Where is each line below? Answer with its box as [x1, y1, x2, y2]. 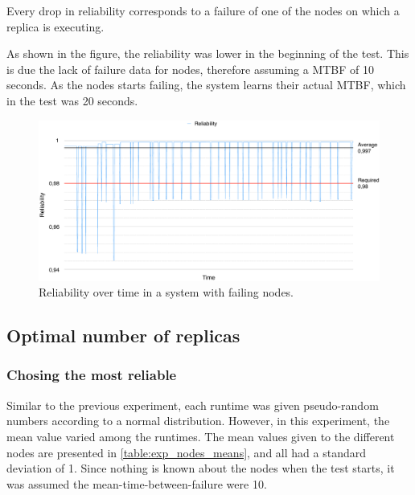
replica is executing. [6, 18, 105, 35]
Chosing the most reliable [6, 365, 177, 385]
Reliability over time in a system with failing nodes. [39, 284, 294, 301]
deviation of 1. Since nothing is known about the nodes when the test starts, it [6, 460, 395, 477]
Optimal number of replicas [6, 323, 240, 348]
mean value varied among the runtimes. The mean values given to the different [6, 427, 395, 444]
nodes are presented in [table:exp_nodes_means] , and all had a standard [6, 444, 366, 460]
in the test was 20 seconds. [6, 92, 138, 108]
